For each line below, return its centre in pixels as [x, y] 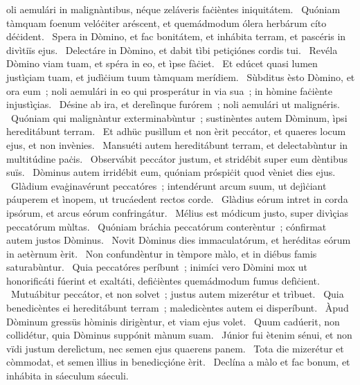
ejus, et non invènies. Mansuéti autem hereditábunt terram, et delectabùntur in [177, 144]
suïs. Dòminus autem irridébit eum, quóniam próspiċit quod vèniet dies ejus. [171, 172]
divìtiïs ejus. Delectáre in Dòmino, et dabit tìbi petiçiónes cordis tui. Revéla [172, 50]
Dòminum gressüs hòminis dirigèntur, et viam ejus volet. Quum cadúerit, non [173, 321]
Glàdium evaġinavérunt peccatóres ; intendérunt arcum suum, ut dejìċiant [169, 185]
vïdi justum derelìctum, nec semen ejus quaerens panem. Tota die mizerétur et [175, 348]
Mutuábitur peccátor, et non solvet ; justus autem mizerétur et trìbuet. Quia [177, 294]
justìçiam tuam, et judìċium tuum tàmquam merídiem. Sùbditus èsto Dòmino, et [181, 77]
